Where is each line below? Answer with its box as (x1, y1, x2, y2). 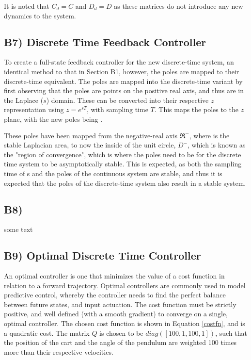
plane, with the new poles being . (4, 114, 103, 124)
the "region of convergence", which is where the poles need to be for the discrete (4, 149, 241, 159)
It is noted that (4, 1, 49, 11)
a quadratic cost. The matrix (4, 327, 90, 338)
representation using (4, 104, 64, 115)
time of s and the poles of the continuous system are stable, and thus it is (4, 168, 222, 178)
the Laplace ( (4, 95, 44, 105)
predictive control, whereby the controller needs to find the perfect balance (4, 290, 226, 300)
